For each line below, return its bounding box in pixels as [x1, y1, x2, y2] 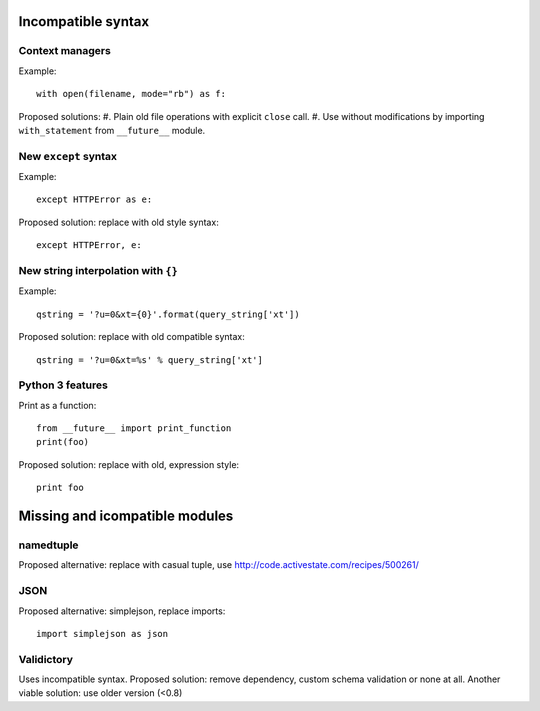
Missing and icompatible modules [18, 508, 234, 525]
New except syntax [18, 149, 118, 163]
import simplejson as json [36, 628, 169, 639]
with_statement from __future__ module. [18, 124, 206, 136]
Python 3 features [18, 378, 109, 392]
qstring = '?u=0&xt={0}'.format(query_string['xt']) [36, 308, 300, 320]
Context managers [18, 44, 112, 58]
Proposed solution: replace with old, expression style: [18, 458, 240, 470]
